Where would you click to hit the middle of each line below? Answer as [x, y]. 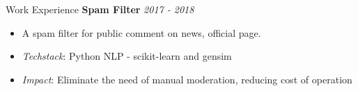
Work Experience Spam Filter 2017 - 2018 [100, 9]
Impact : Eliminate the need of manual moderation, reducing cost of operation [187, 79]
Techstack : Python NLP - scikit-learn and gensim [127, 56]
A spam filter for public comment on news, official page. [141, 32]
